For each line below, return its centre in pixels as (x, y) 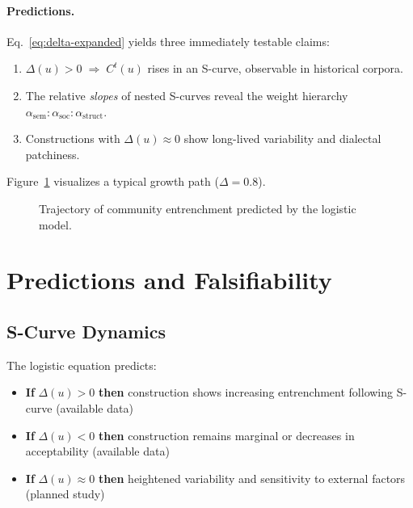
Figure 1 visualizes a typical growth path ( (113, 181)
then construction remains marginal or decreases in (226, 435)
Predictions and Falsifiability (169, 280)
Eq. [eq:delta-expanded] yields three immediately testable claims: (168, 41)
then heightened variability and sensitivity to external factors (252, 478)
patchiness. (53, 154)
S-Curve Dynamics (86, 331)
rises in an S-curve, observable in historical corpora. (275, 68)
